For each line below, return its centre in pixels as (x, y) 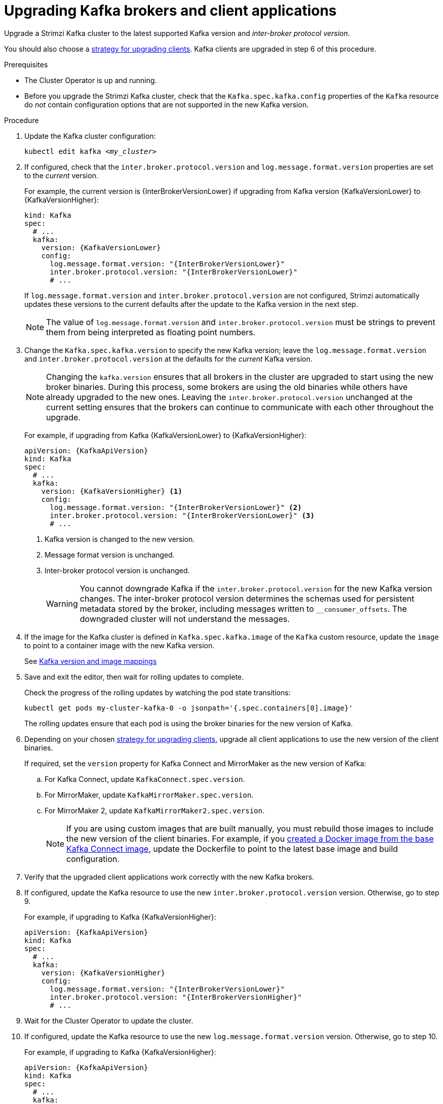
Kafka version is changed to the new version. (120, 539)
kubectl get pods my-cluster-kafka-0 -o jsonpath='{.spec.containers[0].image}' (189, 708)
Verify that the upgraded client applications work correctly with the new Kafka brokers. (169, 877)
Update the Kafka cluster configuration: (90, 136)
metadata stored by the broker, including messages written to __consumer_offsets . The (243, 608)
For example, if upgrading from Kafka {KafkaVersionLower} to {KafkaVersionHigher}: (166, 435)
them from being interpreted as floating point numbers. (151, 332)
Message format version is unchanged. (110, 555)
